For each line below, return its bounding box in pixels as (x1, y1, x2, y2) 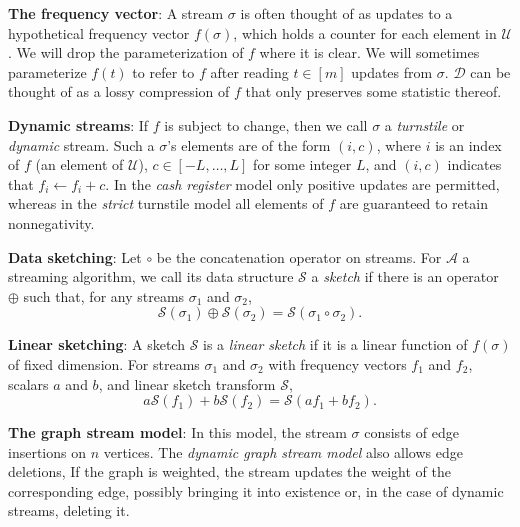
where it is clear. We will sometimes (259, 42, 480, 63)
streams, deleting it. (8, 500, 130, 521)
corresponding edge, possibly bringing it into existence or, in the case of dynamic (8, 480, 504, 501)
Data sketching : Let (8, 246, 142, 267)
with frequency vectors (268, 353, 407, 374)
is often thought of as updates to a (240, 3, 453, 23)
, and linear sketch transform (98, 373, 276, 394)
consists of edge (364, 422, 459, 443)
